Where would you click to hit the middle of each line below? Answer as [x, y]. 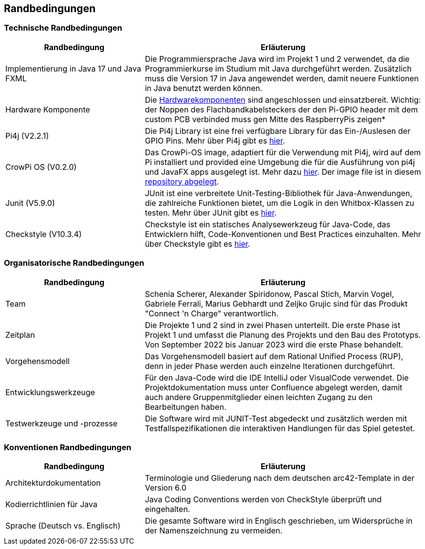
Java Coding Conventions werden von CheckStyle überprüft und [263, 500]
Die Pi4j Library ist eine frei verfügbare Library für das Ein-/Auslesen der [277, 131]
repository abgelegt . [182, 181]
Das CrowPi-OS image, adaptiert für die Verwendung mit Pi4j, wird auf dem [283, 152]
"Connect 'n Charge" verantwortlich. [212, 313]
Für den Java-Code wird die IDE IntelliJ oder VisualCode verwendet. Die [277, 377]
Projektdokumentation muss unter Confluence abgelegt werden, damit [274, 387]
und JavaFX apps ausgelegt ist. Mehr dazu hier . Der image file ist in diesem [283, 172]
